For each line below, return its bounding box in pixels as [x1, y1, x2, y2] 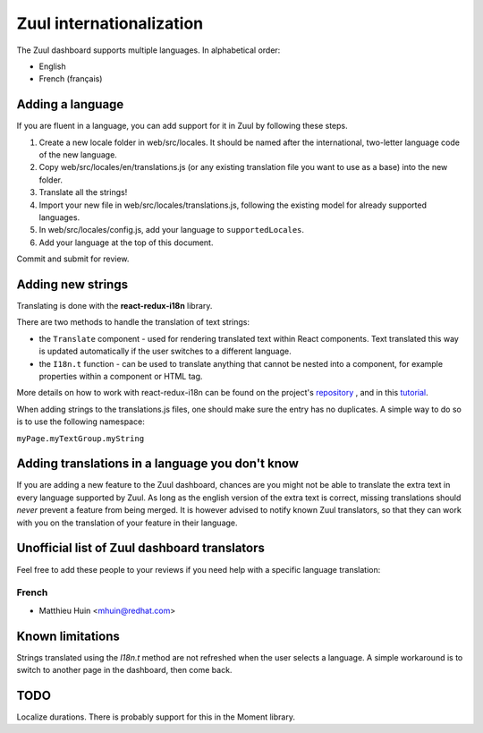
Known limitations [16, 628, 120, 644]
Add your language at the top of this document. [38, 237, 214, 248]
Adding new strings [16, 277, 129, 292]
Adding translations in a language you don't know [16, 456, 300, 472]
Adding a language [16, 97, 124, 112]
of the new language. [38, 149, 118, 160]
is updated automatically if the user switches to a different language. [38, 345, 292, 357]
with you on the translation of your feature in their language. [16, 517, 238, 528]
